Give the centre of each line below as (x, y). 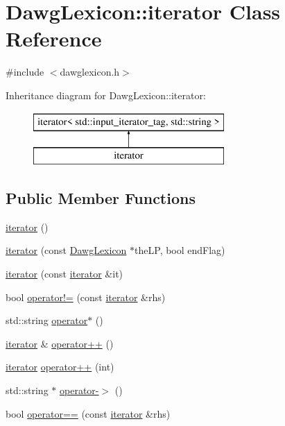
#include (25, 72)
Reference (54, 39)
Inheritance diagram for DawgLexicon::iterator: (106, 95)
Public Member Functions (101, 198)
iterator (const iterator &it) (64, 274)
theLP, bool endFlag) (180, 250)
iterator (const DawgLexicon (66, 250)
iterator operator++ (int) (60, 367)
